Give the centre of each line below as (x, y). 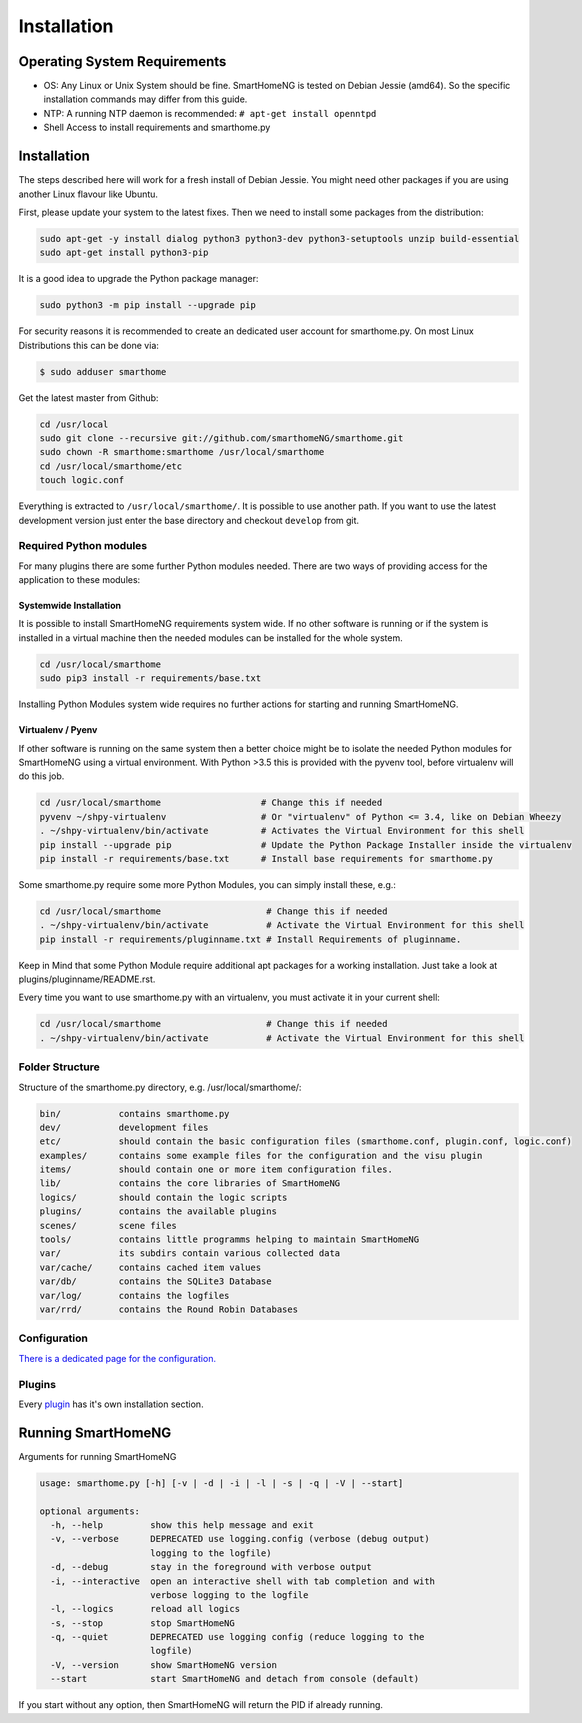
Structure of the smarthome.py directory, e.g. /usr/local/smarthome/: (160, 1087)
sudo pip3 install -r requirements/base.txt (150, 678)
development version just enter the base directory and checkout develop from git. (189, 520)
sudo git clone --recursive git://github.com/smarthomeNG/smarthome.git (221, 438)
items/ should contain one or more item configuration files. (216, 1169)
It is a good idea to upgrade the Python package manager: (138, 279)
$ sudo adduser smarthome (103, 371)
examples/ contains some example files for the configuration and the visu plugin (261, 1155)
